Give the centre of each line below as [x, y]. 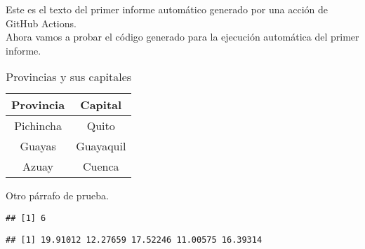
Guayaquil [101, 146]
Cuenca [101, 166]
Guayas [38, 146]
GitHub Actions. [41, 23]
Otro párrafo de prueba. [57, 195]
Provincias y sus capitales [69, 77]
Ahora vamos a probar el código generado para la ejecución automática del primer [182, 37]
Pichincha [38, 126]
